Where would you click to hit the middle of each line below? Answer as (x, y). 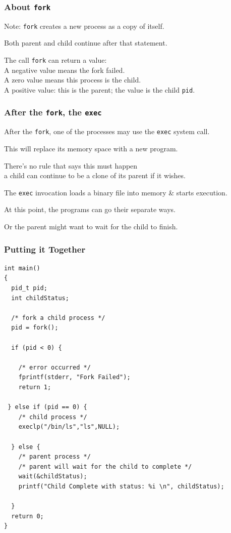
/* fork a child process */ (58, 318)
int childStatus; (40, 298)
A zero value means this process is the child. (73, 80)
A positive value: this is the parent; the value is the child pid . (100, 89)
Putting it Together (45, 249)
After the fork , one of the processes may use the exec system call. (107, 131)
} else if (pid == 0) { (47, 407)
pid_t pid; (29, 288)
